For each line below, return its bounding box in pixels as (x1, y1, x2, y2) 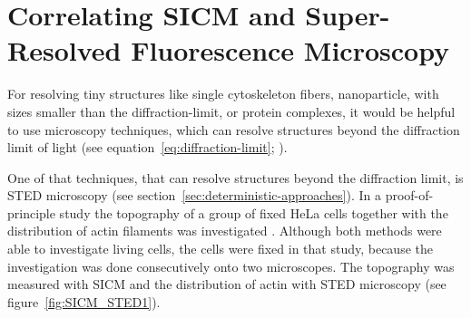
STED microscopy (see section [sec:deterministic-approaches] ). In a (7, 186, 381, 205)
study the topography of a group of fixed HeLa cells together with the (59, 203, 448, 222)
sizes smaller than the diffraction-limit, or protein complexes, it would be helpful (7, 101, 456, 120)
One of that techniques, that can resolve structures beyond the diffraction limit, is (7, 168, 464, 187)
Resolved (7, 32, 122, 69)
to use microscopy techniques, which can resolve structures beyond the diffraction (7, 120, 460, 139)
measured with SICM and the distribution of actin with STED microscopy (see (7, 275, 446, 294)
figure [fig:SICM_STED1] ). (7, 292, 161, 311)
